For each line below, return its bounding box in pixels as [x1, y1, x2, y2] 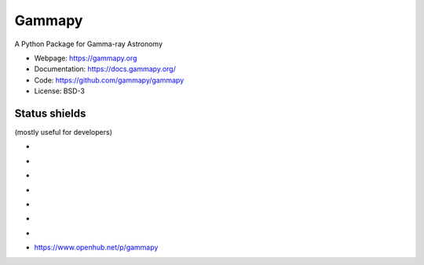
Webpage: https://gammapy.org [34, 53, 137, 63]
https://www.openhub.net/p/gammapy [34, 243, 159, 252]
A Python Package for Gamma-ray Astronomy [14, 39, 163, 49]
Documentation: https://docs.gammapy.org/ [34, 64, 176, 74]
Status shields [14, 107, 86, 120]
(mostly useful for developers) [14, 128, 113, 137]
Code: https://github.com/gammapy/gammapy [34, 75, 185, 85]
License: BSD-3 [34, 86, 86, 96]
